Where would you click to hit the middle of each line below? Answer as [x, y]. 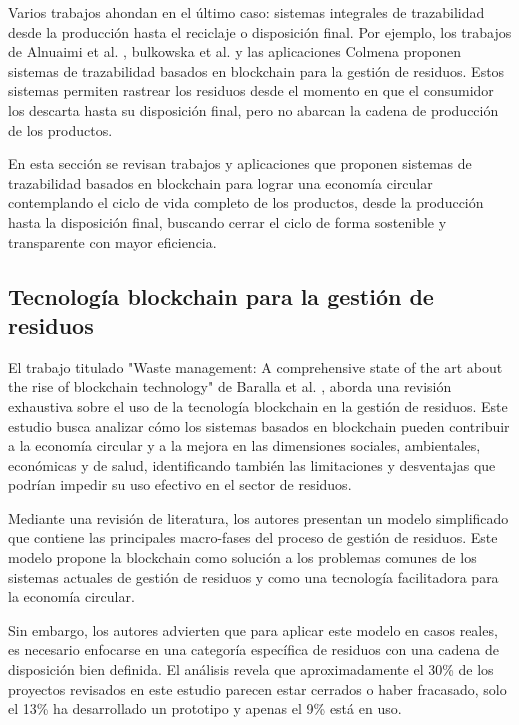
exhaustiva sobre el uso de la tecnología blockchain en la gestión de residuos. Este [258, 405]
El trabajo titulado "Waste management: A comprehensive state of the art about [255, 366]
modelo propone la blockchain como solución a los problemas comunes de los [242, 557]
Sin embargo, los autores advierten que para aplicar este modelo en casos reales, [253, 629]
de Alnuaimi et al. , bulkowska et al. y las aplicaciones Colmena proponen [234, 51]
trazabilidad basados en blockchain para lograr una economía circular [220, 182]
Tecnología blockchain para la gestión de [221, 295]
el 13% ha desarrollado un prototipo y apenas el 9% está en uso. [205, 708]
